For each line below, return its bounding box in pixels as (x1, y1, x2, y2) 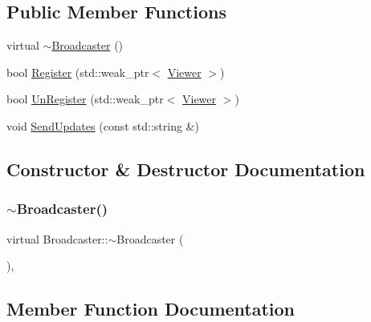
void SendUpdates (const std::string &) (6, 117, 199, 134)
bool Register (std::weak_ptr (6, 63, 149, 80)
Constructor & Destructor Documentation (6, 156, 365, 181)
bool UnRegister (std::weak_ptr (6, 91, 164, 107)
